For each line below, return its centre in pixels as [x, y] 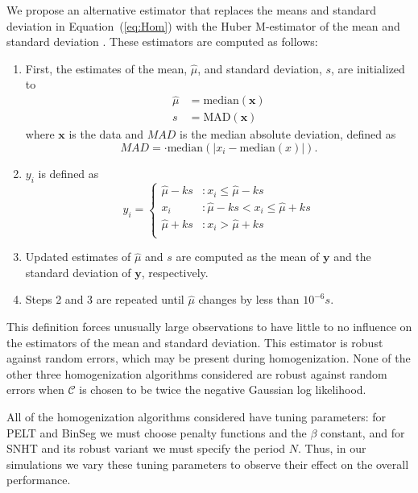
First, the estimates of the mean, [106, 68]
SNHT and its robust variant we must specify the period [146, 448]
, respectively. [175, 272]
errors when [35, 389]
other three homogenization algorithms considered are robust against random [197, 373]
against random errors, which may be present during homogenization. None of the [209, 358]
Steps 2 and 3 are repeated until [105, 299]
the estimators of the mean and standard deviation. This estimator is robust [195, 342]
